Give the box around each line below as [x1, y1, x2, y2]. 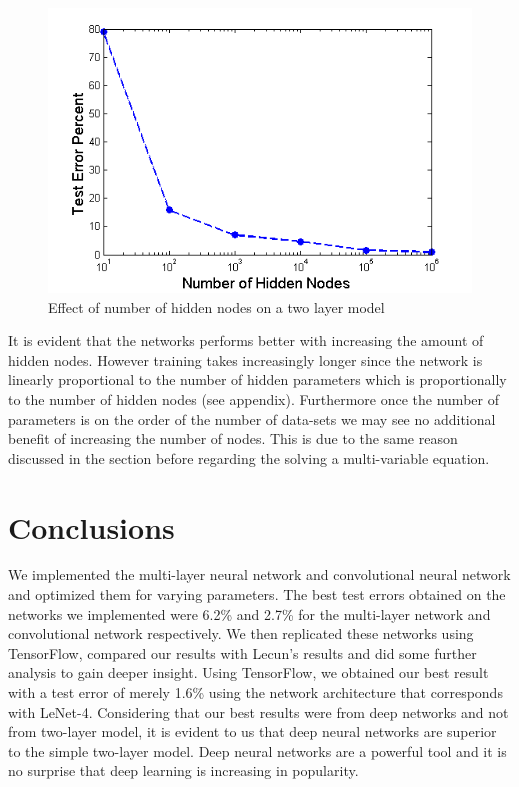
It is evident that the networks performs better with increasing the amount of [8, 330, 484, 351]
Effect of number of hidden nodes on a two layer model [48, 296, 385, 317]
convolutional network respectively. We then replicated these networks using [8, 623, 474, 644]
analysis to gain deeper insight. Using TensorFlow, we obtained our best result [8, 662, 489, 683]
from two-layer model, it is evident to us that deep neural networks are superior [8, 721, 497, 742]
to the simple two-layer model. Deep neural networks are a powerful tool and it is [8, 740, 507, 761]
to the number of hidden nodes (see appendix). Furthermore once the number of [8, 388, 499, 409]
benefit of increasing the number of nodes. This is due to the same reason [8, 428, 458, 449]
